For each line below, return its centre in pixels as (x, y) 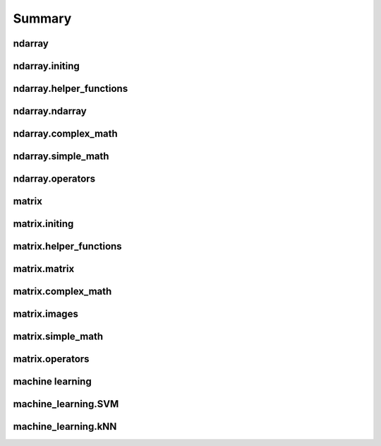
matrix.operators (51, 359)
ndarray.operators (54, 179)
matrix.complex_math (62, 292)
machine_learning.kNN (65, 427)
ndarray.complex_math (65, 134)
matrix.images (46, 314)
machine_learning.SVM (66, 404)
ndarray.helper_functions (71, 89)
